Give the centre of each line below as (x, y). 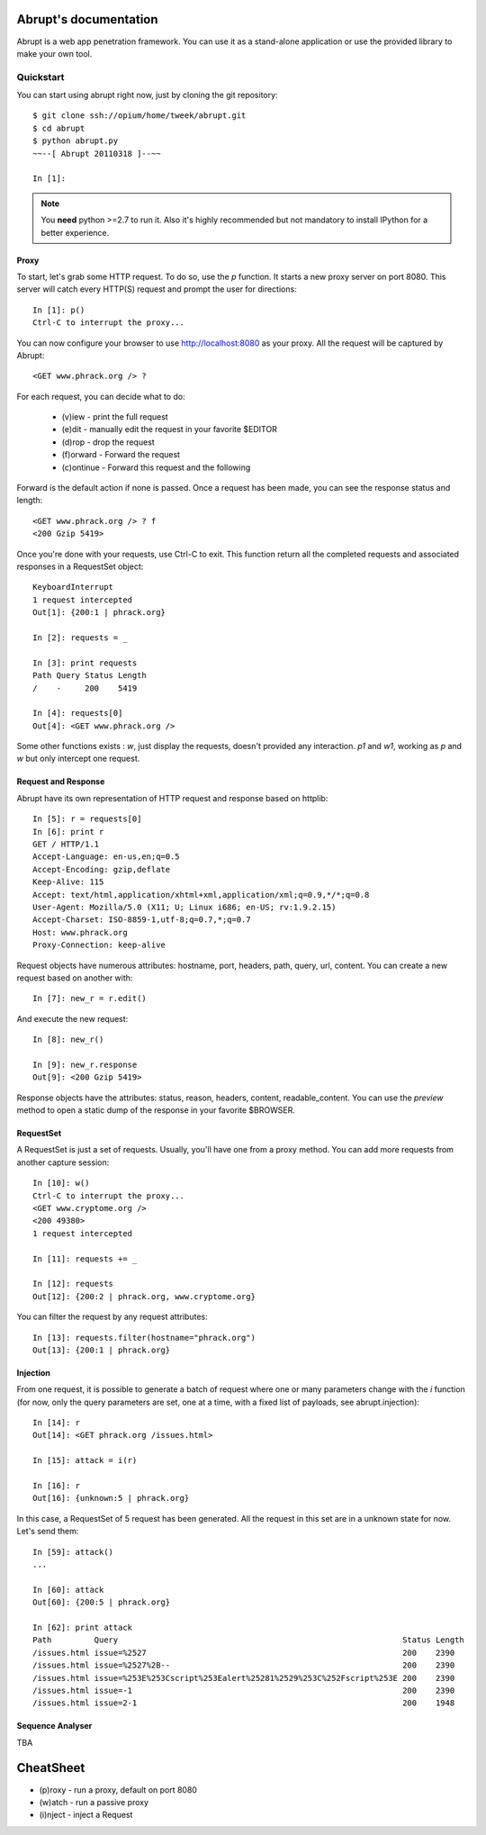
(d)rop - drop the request (108, 442)
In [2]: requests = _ (80, 637)
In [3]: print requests (85, 663)
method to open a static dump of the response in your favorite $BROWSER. (156, 1110)
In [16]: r (57, 1486)
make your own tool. (54, 53)
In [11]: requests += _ (85, 1259)
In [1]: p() (59, 310)
